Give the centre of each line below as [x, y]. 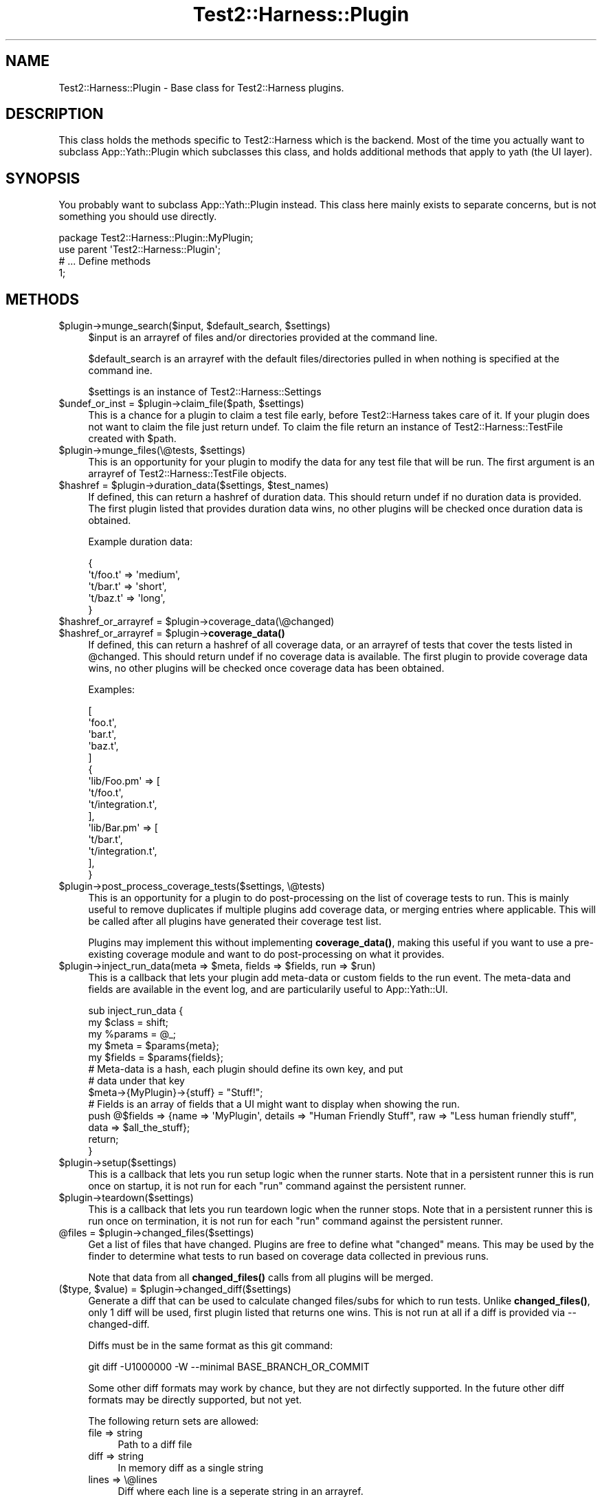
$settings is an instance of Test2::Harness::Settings [205, 392]
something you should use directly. [138, 217]
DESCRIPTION [55, 114]
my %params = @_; [132, 1034]
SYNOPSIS [43, 178]
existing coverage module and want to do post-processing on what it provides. [266, 954]
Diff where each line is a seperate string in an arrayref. [241, 1491]
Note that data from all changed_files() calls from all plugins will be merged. [261, 1278]
